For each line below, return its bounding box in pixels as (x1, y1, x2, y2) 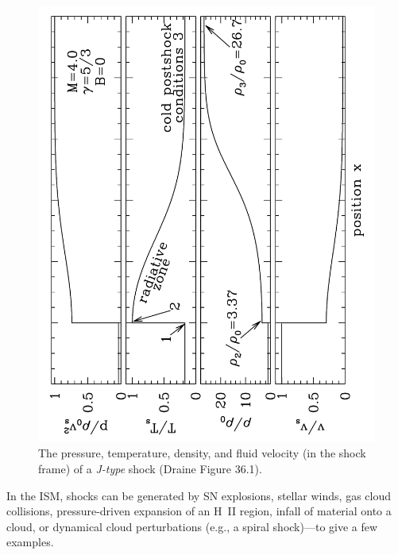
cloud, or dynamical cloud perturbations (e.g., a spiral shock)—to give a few (6, 518, 378, 534)
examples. (6, 534, 54, 550)
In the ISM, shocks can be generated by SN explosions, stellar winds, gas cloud (6, 487, 391, 503)
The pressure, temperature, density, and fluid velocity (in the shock (38, 445, 366, 461)
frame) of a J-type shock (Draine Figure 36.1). (38, 461, 262, 477)
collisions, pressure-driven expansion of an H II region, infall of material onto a (6, 503, 392, 519)
